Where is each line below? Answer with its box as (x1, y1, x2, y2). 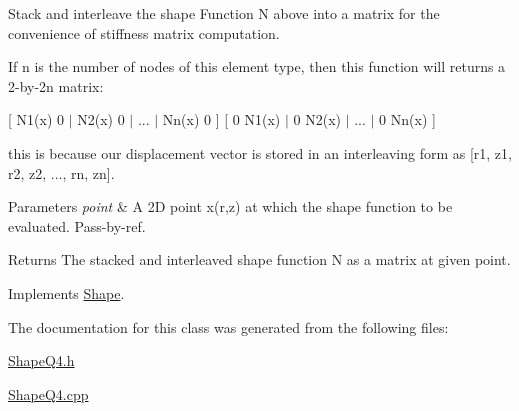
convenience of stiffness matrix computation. (8, 22, 280, 43)
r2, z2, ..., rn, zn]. (8, 162, 115, 183)
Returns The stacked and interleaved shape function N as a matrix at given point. (8, 249, 511, 270)
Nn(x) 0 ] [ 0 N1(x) (162, 109, 281, 130)
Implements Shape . (8, 282, 125, 303)
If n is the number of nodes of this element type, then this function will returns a (8, 56, 506, 77)
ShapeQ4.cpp (8, 383, 89, 404)
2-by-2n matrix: (8, 75, 104, 96)
